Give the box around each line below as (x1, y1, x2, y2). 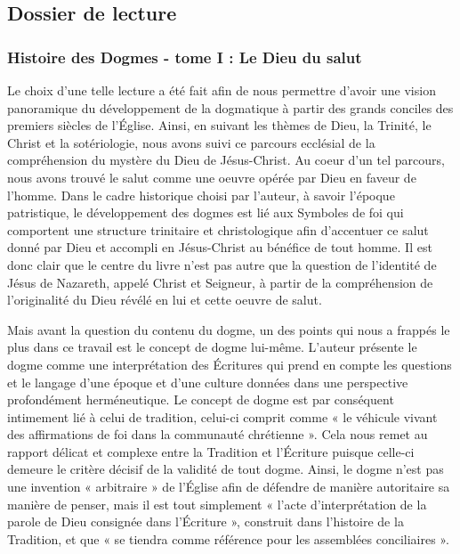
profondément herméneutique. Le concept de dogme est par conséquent (7, 390, 394, 409)
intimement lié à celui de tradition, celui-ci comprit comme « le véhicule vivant (7, 407, 438, 426)
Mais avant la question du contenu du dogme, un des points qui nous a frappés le (7, 320, 450, 338)
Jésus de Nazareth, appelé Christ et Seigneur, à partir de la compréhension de (7, 273, 433, 291)
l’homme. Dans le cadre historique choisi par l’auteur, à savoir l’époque (7, 185, 395, 204)
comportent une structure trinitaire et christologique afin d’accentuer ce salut (7, 220, 429, 239)
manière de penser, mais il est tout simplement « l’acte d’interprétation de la (7, 494, 427, 513)
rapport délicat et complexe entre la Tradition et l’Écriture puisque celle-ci (7, 442, 415, 460)
